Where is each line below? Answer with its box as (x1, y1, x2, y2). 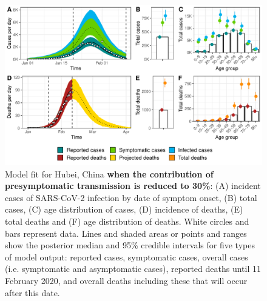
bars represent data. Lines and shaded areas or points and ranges (5, 227, 247, 239)
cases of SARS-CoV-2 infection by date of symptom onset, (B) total (5, 191, 257, 203)
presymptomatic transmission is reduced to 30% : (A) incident (5, 179, 261, 192)
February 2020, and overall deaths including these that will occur (5, 274, 248, 286)
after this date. (5, 286, 60, 299)
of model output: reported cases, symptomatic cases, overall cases (5, 250, 248, 263)
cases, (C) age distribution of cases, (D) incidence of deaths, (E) (5, 203, 243, 216)
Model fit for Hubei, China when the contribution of (5, 167, 214, 180)
